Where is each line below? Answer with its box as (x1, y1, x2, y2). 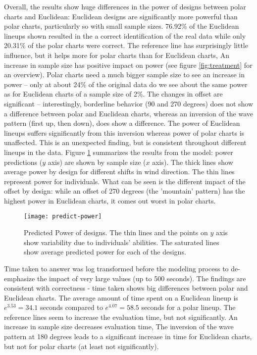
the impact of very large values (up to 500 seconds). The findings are (37, 273, 246, 283)
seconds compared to (40, 302, 103, 312)
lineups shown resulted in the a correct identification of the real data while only (4, 30, 246, 41)
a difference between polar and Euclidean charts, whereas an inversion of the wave (4, 108, 254, 118)
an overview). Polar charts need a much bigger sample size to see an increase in (4, 69, 245, 80)
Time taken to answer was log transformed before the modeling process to (4, 263, 229, 273)
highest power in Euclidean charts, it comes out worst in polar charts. (4, 195, 216, 205)
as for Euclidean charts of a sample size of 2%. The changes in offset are (4, 89, 223, 99)
